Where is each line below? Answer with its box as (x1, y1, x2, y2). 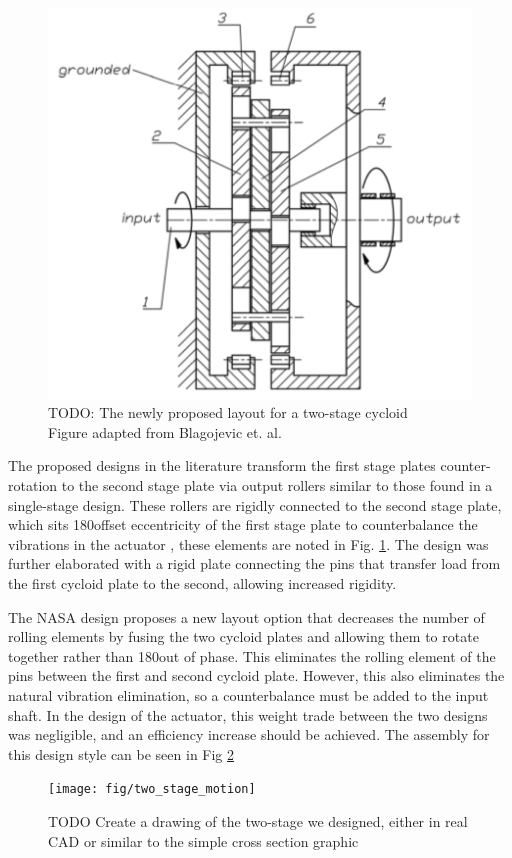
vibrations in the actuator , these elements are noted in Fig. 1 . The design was (8, 533, 489, 554)
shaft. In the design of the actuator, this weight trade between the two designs (8, 704, 488, 725)
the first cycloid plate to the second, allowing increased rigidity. (8, 573, 397, 594)
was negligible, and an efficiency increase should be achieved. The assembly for (8, 724, 490, 745)
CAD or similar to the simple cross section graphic (48, 830, 359, 851)
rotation (8, 475, 58, 496)
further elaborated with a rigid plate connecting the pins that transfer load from (8, 553, 501, 574)
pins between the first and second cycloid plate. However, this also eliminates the (8, 665, 505, 686)
